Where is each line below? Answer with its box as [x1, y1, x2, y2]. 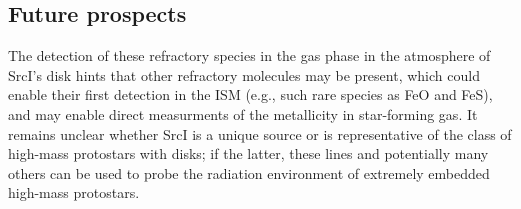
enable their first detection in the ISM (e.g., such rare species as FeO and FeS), [8, 84, 493, 105]
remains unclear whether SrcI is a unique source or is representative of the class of [8, 123, 512, 144]
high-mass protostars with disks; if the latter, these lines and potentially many [8, 143, 489, 164]
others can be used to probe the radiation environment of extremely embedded [8, 162, 490, 183]
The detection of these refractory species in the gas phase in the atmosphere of [8, 45, 491, 66]
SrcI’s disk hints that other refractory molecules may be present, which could [8, 64, 480, 85]
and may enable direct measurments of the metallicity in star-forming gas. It [8, 103, 478, 124]
